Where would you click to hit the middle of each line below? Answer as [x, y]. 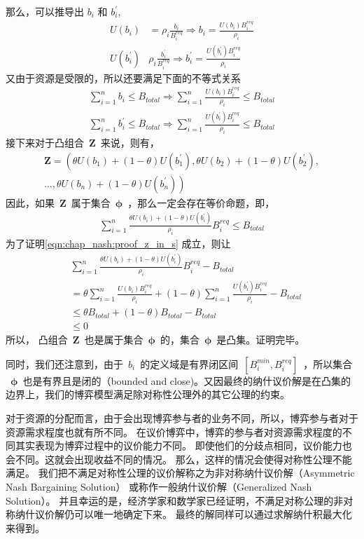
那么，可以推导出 [45, 11]
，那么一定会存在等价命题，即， [201, 202]
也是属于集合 [114, 340]
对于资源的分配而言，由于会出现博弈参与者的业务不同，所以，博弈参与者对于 [182, 418]
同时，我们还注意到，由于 [64, 363]
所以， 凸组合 [37, 340]
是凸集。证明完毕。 [261, 340]
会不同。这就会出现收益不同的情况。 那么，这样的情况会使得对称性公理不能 [179, 459]
